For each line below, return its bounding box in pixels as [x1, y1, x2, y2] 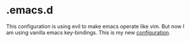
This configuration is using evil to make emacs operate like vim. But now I [6, 23, 185, 30]
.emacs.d [6, 3, 53, 17]
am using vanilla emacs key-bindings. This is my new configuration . [6, 29, 171, 36]
